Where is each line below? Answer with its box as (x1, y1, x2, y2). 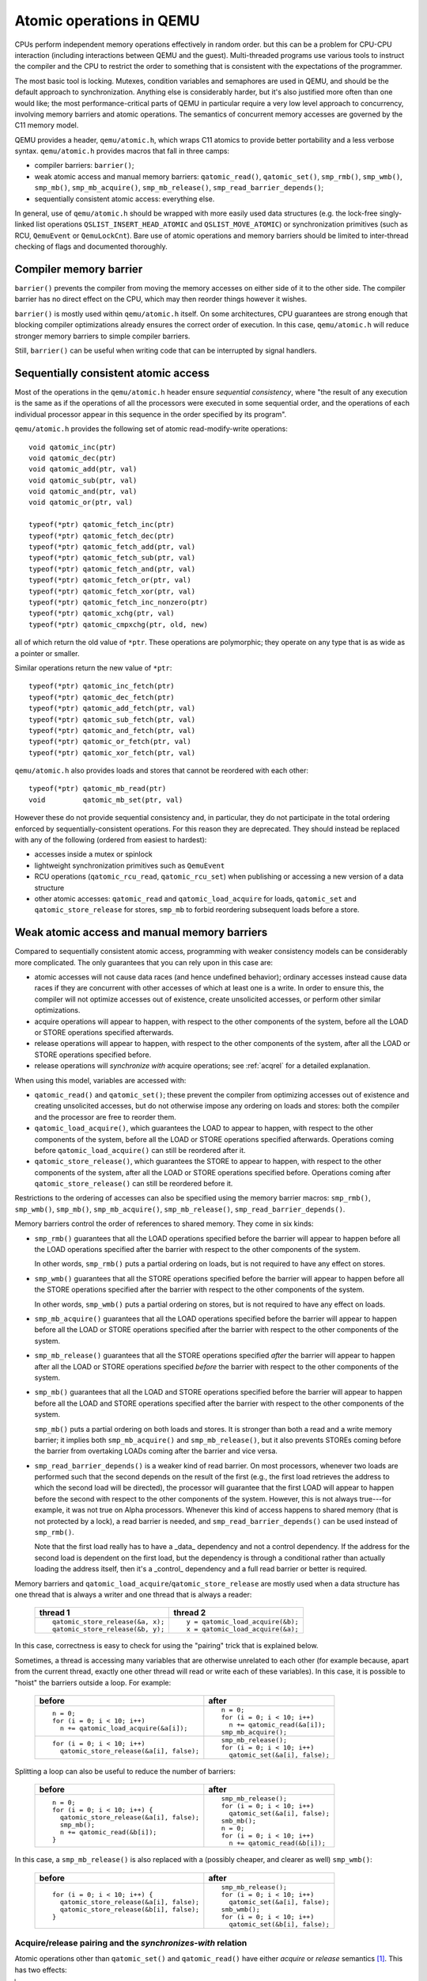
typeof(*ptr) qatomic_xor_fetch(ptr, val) (28, 748, 196, 757)
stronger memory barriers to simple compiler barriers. (14, 331, 191, 341)
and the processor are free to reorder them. (34, 1112, 177, 1121)
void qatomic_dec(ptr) (28, 453, 117, 463)
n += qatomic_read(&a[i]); (229, 1720, 326, 1729)
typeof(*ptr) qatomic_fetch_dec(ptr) (28, 531, 176, 540)
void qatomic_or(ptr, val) (28, 498, 134, 507)
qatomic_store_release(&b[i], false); (59, 1905, 200, 1914)
